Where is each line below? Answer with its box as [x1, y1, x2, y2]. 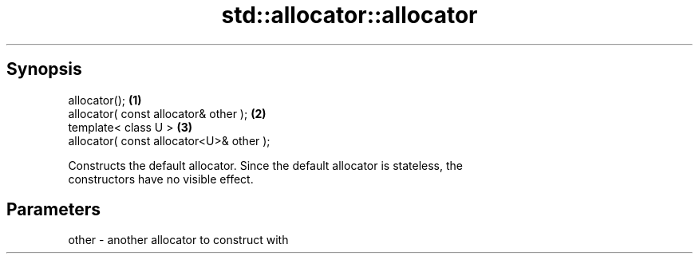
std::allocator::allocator [221, 2, 478, 29]
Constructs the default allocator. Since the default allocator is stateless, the [68, 158, 463, 172]
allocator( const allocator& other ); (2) [68, 106, 267, 120]
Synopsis [6, 59, 82, 80]
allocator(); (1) [68, 93, 142, 107]
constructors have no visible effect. [68, 171, 254, 186]
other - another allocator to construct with [68, 233, 289, 247]
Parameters [6, 199, 101, 220]
